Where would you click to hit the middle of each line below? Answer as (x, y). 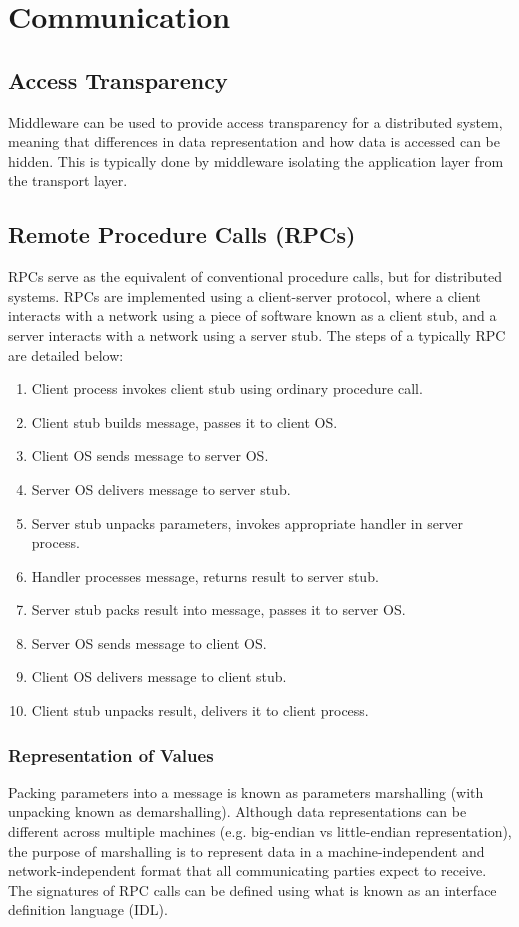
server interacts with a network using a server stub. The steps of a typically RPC (257, 334)
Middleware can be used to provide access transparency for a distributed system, (255, 121)
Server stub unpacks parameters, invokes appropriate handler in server (247, 522)
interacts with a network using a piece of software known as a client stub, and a (252, 315)
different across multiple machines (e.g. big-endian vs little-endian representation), (260, 831)
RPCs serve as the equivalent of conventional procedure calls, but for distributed (255, 276)
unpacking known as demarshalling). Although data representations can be (237, 811)
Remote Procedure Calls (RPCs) (182, 234)
